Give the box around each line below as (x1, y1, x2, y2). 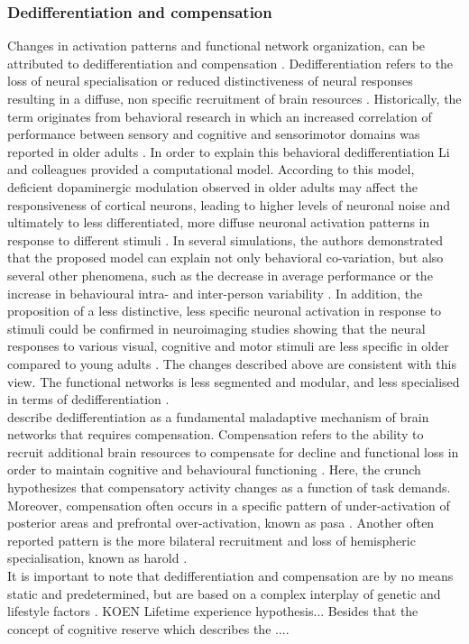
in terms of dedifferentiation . (7, 390, 170, 409)
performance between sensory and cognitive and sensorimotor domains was (7, 124, 420, 143)
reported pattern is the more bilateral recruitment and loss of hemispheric (7, 530, 416, 549)
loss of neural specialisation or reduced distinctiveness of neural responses (7, 71, 413, 90)
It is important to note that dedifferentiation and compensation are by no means (7, 566, 454, 585)
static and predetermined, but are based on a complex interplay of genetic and (7, 584, 441, 603)
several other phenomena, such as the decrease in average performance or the (7, 265, 433, 284)
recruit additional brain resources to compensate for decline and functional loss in (7, 442, 459, 461)
